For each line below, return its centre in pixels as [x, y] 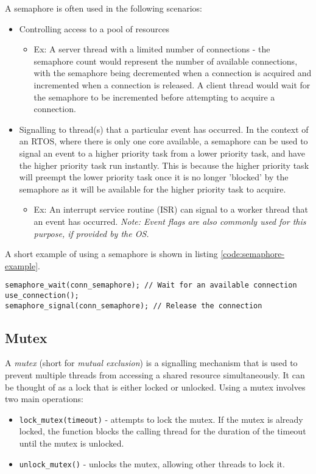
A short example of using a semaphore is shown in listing [111, 254]
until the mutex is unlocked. [72, 443]
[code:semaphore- [253, 254]
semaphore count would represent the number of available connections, [166, 61]
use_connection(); [42, 295]
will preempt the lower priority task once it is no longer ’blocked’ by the [154, 177]
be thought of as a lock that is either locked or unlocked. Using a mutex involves [155, 387]
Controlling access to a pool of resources [94, 28]
